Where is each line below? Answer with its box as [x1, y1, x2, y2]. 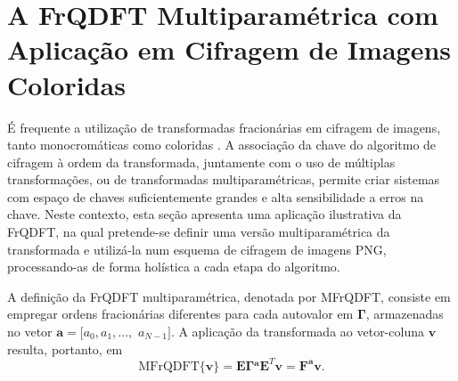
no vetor [7, 322, 53, 341]
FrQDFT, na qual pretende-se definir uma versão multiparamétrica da [7, 223, 390, 241]
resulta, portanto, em [7, 339, 123, 358]
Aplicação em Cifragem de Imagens [7, 31, 452, 68]
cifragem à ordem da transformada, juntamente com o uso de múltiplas [7, 152, 396, 171]
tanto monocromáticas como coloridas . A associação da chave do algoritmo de [7, 135, 437, 154]
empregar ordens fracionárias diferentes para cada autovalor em [7, 304, 354, 323]
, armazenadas [365, 304, 444, 323]
